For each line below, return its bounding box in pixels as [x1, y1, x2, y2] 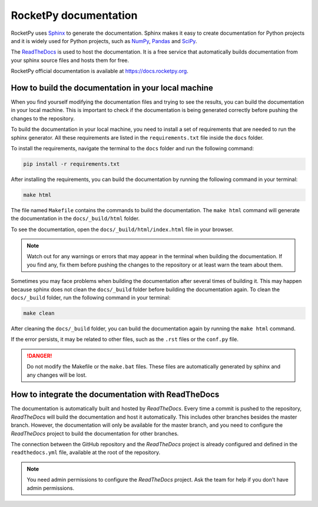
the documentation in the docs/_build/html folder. [11, 215, 140, 222]
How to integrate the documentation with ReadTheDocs [11, 390, 220, 400]
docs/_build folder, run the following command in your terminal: [11, 294, 171, 301]
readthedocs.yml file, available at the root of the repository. [11, 449, 161, 456]
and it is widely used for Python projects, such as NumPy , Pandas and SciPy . [11, 37, 197, 44]
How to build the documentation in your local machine [11, 83, 213, 93]
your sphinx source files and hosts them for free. [11, 57, 130, 64]
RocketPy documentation [11, 9, 138, 22]
